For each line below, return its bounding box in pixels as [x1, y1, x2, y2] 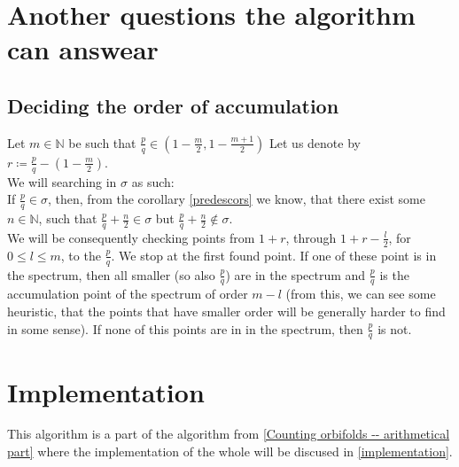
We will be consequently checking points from [7, 228, 255, 246]
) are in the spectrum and [225, 265, 366, 284]
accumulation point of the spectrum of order [7, 284, 248, 303]
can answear [7, 31, 159, 67]
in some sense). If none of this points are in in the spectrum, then [7, 319, 363, 338]
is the [379, 265, 409, 284]
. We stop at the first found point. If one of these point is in [111, 245, 437, 264]
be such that [68, 133, 136, 152]
